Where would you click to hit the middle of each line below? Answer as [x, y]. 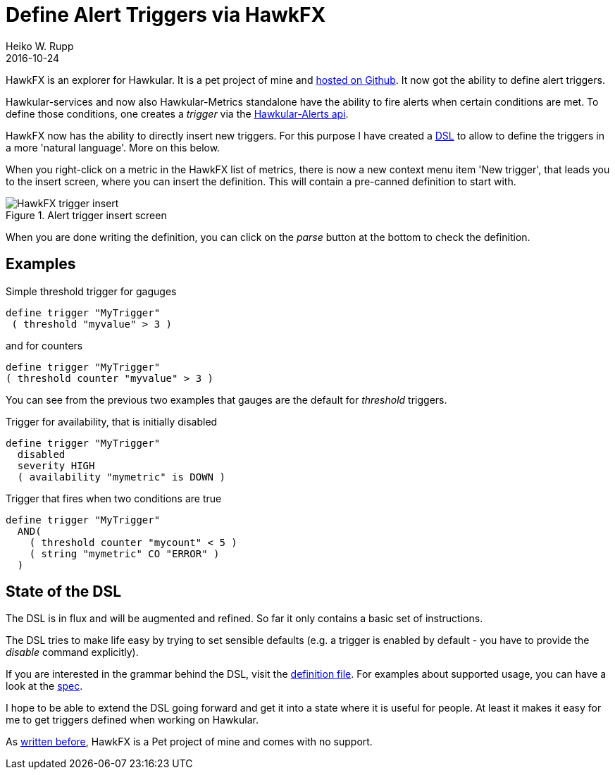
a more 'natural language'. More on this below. [113, 147]
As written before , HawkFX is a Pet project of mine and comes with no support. [189, 742]
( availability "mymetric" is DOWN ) [121, 477]
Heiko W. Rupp [40, 46]
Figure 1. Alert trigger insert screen [86, 215]
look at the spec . [44, 686]
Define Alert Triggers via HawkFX [166, 15]
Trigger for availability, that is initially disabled [112, 421]
